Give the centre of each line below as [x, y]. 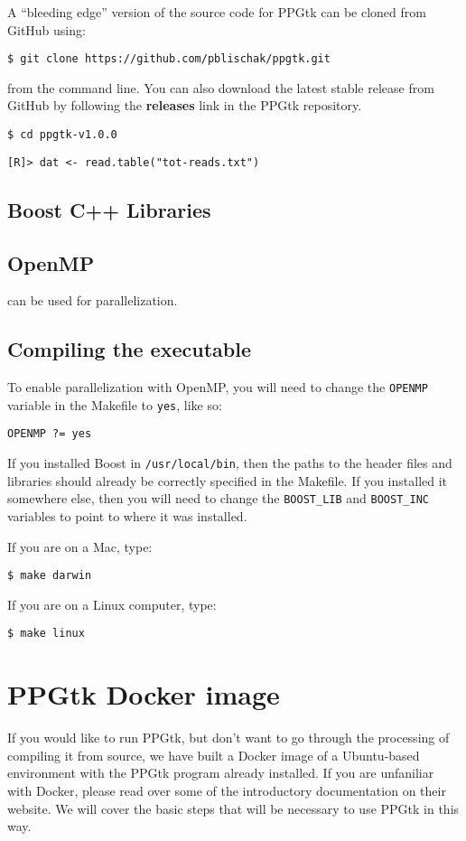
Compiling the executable [129, 349]
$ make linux [46, 634]
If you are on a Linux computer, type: [112, 604]
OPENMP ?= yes [50, 434]
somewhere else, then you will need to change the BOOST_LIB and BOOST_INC [218, 498]
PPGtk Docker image [144, 694]
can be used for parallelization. [93, 300]
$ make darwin [50, 576]
